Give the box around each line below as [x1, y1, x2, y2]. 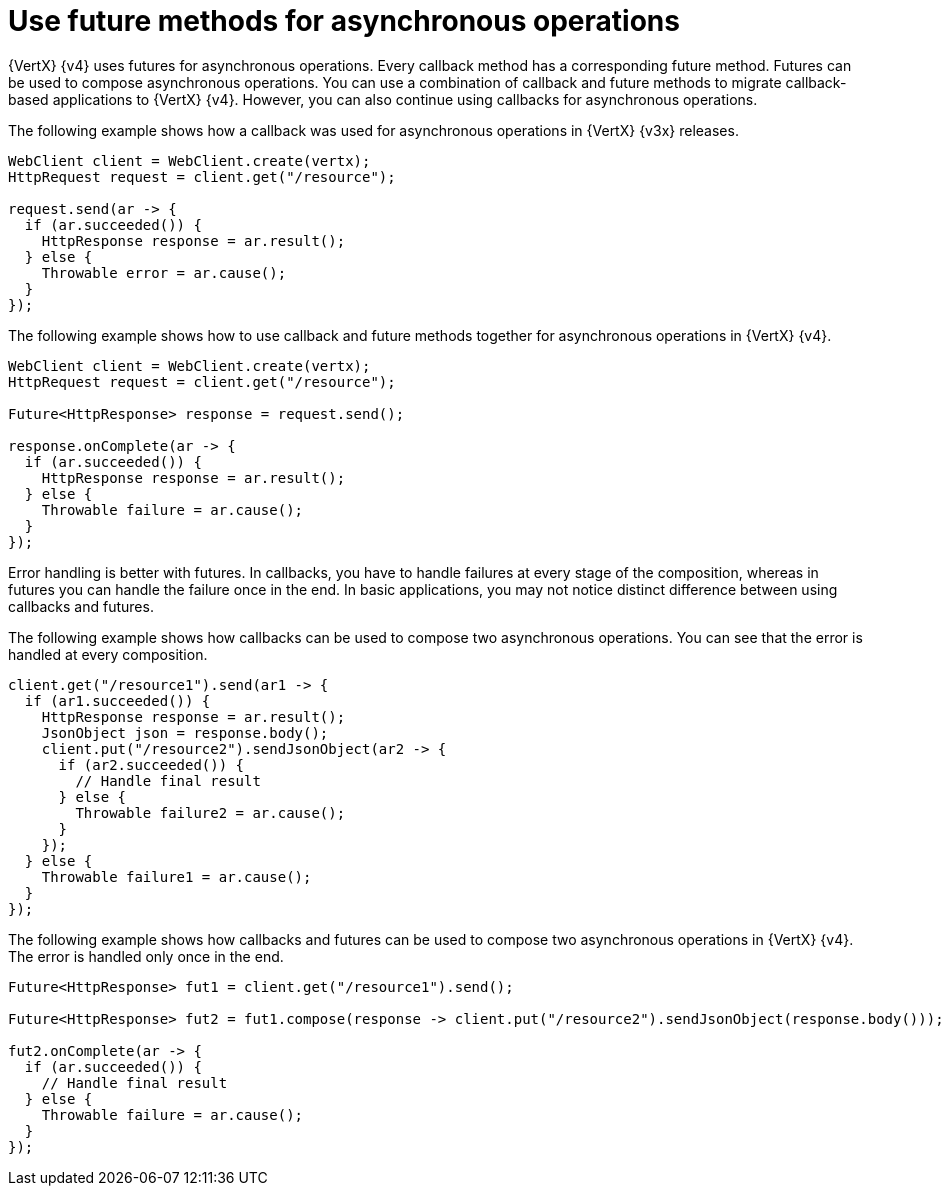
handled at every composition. [8, 645, 208, 663]
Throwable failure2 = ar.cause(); [75, 804, 346, 821]
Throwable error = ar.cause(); [41, 264, 287, 281]
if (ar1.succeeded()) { [24, 692, 211, 709]
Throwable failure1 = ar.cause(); [41, 868, 312, 885]
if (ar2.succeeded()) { [58, 756, 245, 773]
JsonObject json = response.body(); [41, 724, 329, 741]
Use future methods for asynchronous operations [8, 4, 680, 38]
